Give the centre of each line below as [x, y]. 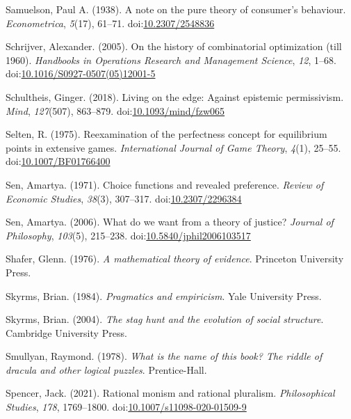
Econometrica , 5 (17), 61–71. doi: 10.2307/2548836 [110, 23]
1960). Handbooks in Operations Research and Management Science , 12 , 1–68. [171, 60]
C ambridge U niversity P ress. [66, 332]
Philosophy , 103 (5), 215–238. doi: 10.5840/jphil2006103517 [128, 235]
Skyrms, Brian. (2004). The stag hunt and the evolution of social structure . [165, 319]
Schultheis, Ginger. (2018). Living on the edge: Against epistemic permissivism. [175, 96]
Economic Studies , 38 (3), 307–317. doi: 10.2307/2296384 [124, 198]
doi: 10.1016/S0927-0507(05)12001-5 [81, 73]
